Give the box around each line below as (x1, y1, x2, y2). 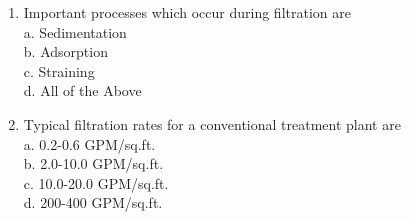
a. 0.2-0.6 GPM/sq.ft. (23, 133, 156, 154)
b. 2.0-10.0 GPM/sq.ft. (23, 153, 164, 174)
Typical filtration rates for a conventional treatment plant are (23, 113, 401, 134)
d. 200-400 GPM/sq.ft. (23, 192, 163, 213)
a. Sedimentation (23, 21, 127, 42)
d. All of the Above (23, 80, 142, 101)
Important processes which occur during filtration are (23, 2, 351, 22)
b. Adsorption (23, 41, 108, 62)
